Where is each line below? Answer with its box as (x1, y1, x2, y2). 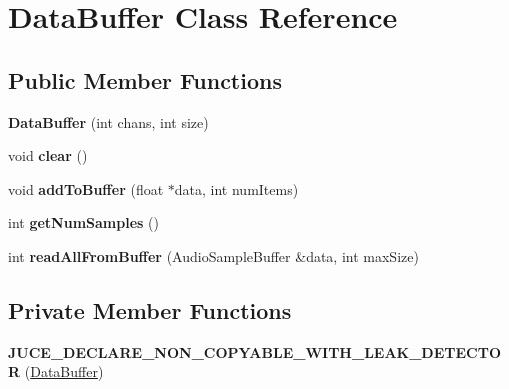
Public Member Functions (8, 64, 282, 95)
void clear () (8, 145, 88, 166)
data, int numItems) (174, 178, 299, 199)
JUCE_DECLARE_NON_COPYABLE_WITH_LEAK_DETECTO (8, 341, 501, 362)
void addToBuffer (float (8, 178, 164, 199)
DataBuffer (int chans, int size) (8, 111, 209, 132)
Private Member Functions (8, 294, 292, 325)
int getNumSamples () (8, 212, 159, 233)
